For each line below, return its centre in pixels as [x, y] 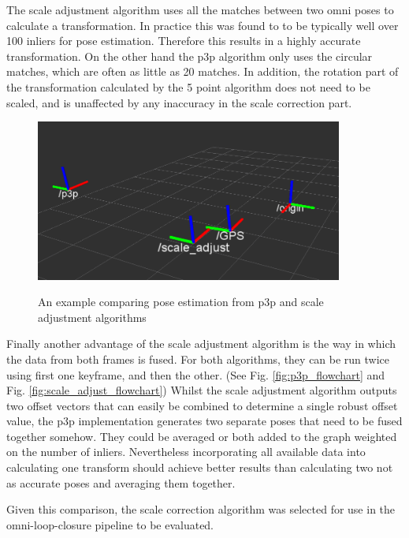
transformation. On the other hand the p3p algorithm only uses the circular [190, 56]
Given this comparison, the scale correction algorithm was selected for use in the [201, 509]
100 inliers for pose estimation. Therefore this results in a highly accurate [184, 41]
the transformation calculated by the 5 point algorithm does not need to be [188, 86]
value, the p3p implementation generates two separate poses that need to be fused [204, 421]
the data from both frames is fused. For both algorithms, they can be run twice [198, 359]
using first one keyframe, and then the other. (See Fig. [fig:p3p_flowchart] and [196, 374]
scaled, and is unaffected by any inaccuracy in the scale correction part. [179, 102]
